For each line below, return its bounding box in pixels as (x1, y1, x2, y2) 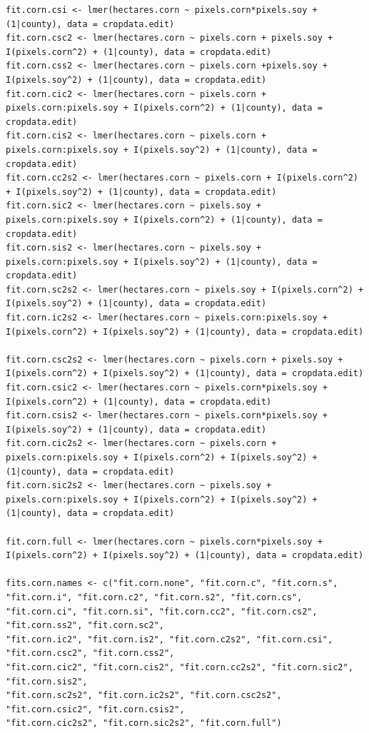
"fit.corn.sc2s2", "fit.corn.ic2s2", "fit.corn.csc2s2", (6, 690, 282, 701)
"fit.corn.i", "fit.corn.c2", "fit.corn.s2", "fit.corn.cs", (6, 592, 303, 602)
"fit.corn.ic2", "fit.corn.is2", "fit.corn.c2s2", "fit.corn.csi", (6, 634, 333, 644)
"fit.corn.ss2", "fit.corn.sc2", (6, 620, 164, 631)
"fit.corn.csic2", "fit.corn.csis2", (6, 704, 185, 714)
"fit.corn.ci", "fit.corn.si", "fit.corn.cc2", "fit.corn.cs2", (6, 606, 318, 617)
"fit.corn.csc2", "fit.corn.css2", (6, 648, 175, 659)
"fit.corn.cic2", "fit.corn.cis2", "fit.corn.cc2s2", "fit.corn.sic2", (6, 662, 353, 672)
